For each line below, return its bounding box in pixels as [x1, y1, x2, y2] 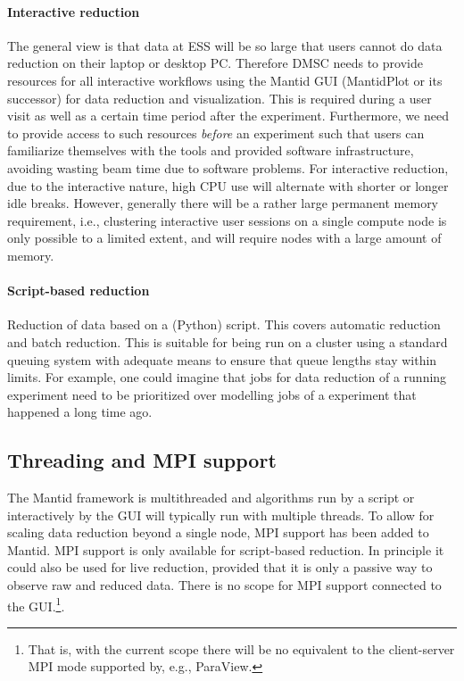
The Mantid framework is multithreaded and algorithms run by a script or [7, 488, 415, 507]
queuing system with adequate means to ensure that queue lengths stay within [7, 350, 437, 369]
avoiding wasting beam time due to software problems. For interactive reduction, [7, 158, 449, 177]
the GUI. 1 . [7, 594, 65, 615]
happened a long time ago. [7, 403, 153, 421]
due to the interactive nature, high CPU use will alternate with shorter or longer [7, 176, 449, 195]
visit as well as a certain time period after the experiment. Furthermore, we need [7, 106, 449, 125]
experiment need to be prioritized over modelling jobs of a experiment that [7, 385, 417, 403]
